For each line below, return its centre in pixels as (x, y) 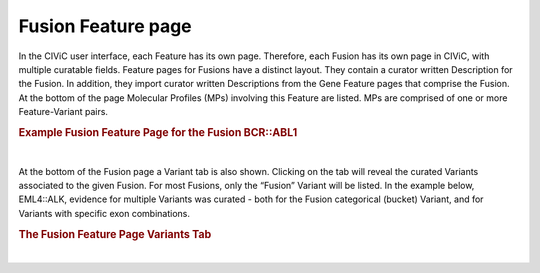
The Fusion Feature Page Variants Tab (115, 234)
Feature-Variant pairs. (63, 112)
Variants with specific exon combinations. (104, 213)
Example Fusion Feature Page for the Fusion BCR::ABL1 (158, 132)
